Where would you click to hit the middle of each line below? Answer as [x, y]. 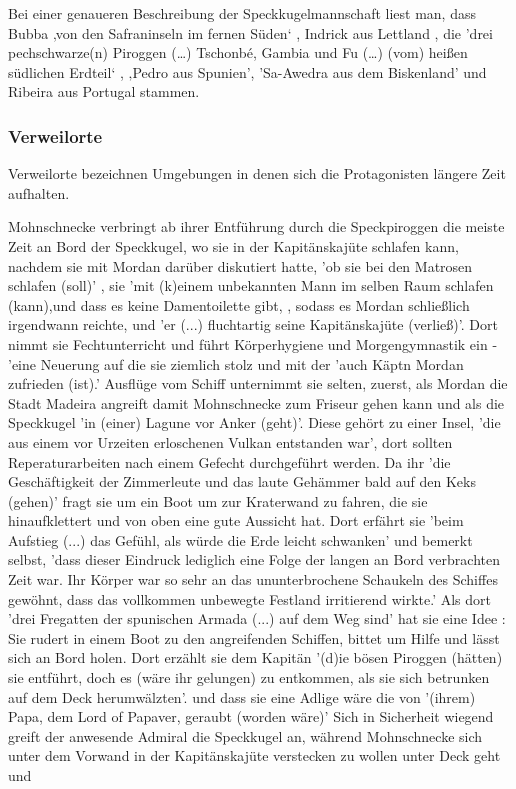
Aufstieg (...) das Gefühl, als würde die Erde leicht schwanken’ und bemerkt [240, 539]
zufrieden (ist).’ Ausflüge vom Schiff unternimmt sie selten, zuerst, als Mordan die [258, 383]
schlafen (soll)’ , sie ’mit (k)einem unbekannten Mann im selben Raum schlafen [251, 285]
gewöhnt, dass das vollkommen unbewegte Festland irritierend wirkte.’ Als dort [250, 598]
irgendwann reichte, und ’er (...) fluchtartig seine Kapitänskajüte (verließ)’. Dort [253, 324]
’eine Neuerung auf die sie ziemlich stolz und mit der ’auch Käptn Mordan [236, 363]
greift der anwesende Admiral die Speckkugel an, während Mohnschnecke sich [245, 735]
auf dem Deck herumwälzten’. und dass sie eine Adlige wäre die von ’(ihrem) [242, 696]
